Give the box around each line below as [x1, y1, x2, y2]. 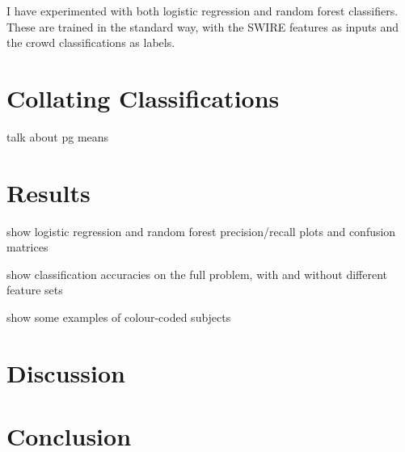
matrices [6, 239, 49, 256]
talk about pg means [6, 128, 109, 145]
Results [6, 175, 91, 209]
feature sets [6, 281, 63, 298]
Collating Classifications [6, 81, 280, 114]
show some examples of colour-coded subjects [6, 309, 231, 325]
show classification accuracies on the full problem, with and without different [6, 265, 387, 282]
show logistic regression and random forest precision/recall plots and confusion [6, 222, 396, 239]
